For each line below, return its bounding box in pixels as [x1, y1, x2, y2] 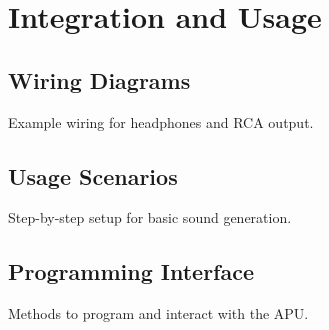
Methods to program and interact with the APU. [8, 303, 309, 324]
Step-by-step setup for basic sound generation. [8, 207, 292, 228]
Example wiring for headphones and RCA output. [8, 111, 314, 132]
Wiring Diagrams [8, 64, 191, 95]
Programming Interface [8, 256, 254, 287]
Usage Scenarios [8, 160, 178, 191]
